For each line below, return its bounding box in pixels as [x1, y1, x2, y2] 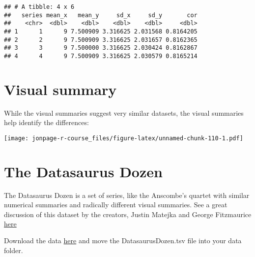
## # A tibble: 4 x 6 [4, 3, 75, 10]
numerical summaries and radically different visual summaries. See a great [4, 199, 227, 210]
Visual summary [4, 79, 117, 99]
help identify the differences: [4, 117, 89, 128]
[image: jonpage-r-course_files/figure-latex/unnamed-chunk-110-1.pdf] [4, 134, 243, 142]
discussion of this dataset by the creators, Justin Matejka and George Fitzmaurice [4, 209, 252, 219]
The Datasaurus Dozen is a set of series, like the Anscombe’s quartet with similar [4, 190, 250, 200]
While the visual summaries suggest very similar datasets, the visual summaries [4, 107, 244, 118]
